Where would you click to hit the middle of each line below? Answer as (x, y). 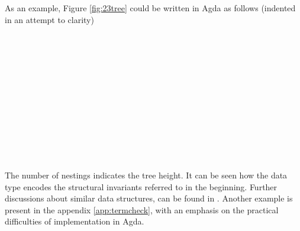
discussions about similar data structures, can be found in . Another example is (149, 198)
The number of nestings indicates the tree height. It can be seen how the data (146, 175)
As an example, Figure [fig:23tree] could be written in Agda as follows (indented (150, 8)
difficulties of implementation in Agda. (75, 221)
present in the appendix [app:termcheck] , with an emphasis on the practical (142, 209)
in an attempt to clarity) (49, 19)
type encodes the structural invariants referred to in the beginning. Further (141, 186)
